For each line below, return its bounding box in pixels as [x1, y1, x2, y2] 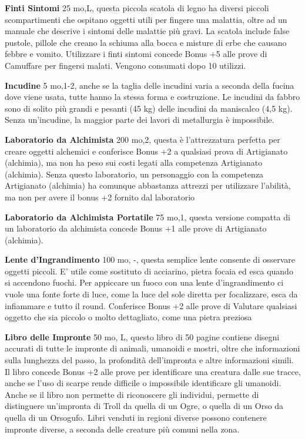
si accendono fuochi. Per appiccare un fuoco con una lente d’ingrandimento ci [5, 276, 284, 289]
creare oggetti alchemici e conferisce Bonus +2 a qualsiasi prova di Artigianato [5, 145, 288, 157]
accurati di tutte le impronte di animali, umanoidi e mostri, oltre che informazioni [5, 342, 300, 354]
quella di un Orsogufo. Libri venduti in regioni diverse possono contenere [5, 411, 267, 423]
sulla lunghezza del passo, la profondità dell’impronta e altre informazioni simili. [5, 354, 294, 366]
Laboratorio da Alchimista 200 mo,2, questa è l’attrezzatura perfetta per [5, 133, 280, 145]
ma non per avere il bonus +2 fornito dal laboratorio [5, 190, 195, 203]
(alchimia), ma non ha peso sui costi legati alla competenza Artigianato [5, 156, 263, 169]
